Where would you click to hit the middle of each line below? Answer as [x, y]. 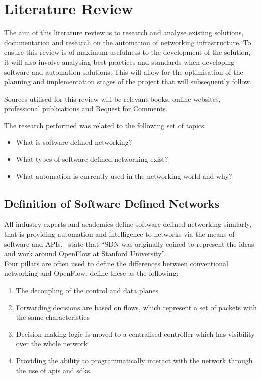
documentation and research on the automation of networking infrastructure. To [128, 42]
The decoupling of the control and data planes [87, 290]
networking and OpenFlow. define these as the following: [91, 273]
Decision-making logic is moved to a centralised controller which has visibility [135, 334]
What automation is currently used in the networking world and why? [124, 176]
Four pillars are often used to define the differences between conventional [116, 263]
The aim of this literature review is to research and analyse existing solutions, [124, 32]
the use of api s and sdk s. [54, 370]
